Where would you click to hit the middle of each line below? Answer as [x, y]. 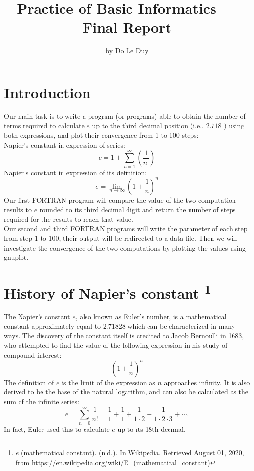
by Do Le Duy [127, 51]
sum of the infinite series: [42, 401]
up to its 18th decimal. [151, 429]
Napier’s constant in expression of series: [64, 144]
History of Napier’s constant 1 [108, 292]
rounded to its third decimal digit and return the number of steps [138, 209]
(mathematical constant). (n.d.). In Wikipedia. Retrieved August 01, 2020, [132, 453]
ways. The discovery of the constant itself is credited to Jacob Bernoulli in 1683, [124, 335]
